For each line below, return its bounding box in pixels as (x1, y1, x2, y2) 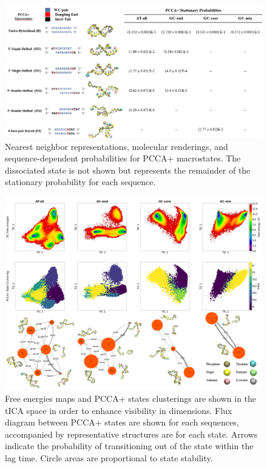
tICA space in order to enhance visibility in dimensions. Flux (5, 404, 232, 416)
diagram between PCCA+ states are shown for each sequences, (5, 416, 239, 429)
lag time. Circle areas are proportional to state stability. (5, 451, 213, 464)
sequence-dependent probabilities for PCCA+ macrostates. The (5, 152, 241, 164)
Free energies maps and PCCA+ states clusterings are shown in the (5, 392, 257, 404)
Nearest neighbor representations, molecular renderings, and (5, 140, 228, 152)
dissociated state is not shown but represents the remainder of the (5, 163, 251, 176)
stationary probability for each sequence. (5, 175, 156, 188)
